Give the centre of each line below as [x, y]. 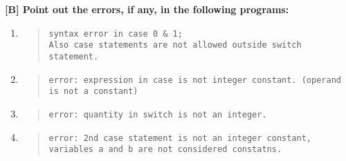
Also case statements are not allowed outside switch [175, 45]
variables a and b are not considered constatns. [165, 150]
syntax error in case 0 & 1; [116, 34]
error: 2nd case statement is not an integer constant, [180, 138]
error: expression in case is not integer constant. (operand [195, 80]
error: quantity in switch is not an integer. [158, 114]
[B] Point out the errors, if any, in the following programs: [147, 9]
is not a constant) [93, 92]
